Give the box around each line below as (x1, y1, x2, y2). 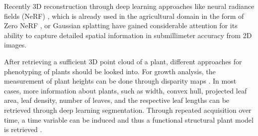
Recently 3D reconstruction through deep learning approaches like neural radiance (4, 1, 255, 11)
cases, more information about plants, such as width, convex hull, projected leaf (4, 85, 247, 95)
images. (4, 40, 27, 50)
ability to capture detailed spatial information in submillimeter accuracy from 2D (4, 30, 252, 40)
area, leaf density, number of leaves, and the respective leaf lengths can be (4, 95, 230, 105)
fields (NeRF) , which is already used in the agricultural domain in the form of (4, 10, 244, 21)
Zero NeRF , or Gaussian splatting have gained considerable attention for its (4, 20, 238, 31)
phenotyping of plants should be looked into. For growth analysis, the (4, 66, 216, 76)
